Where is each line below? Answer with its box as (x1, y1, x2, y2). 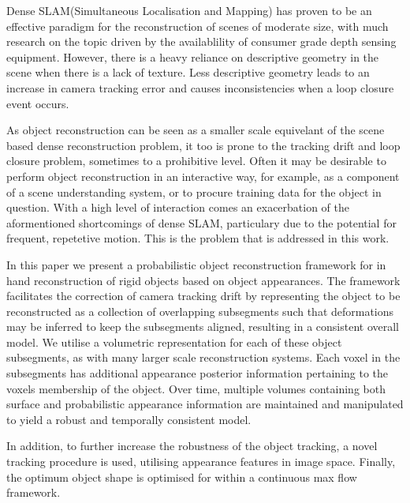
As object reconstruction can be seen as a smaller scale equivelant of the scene (6, 122, 385, 138)
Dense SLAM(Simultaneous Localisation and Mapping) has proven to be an (6, 2, 372, 18)
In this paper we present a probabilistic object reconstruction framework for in (6, 256, 386, 272)
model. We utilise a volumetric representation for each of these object (6, 333, 342, 350)
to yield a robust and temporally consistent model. (6, 411, 252, 427)
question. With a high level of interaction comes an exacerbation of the (6, 199, 350, 216)
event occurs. (6, 95, 69, 111)
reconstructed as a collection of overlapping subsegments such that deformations (6, 302, 394, 319)
